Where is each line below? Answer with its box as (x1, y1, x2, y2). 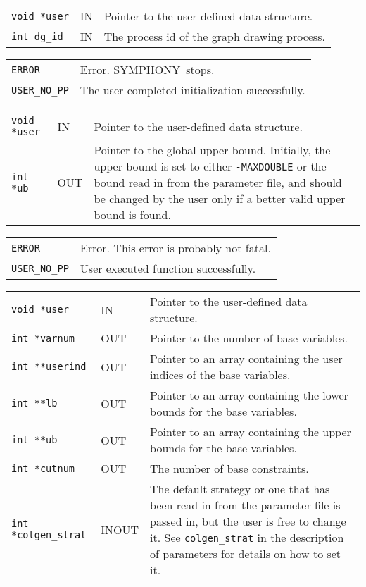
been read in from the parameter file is (150, 497, 341, 513)
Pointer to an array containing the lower (150, 387, 348, 403)
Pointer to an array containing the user (150, 350, 343, 366)
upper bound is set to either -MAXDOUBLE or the (94, 158, 327, 174)
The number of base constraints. (150, 460, 309, 476)
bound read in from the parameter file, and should (94, 174, 342, 190)
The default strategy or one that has (150, 481, 330, 497)
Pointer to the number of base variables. (150, 330, 348, 346)
